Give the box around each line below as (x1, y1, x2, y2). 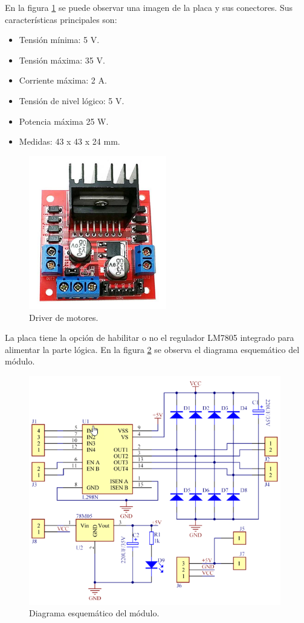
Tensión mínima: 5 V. (19, 33, 100, 46)
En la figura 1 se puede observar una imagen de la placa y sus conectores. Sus (5, 1, 293, 13)
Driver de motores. (29, 311, 99, 323)
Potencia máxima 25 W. (19, 114, 109, 127)
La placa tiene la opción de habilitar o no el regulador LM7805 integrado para (5, 331, 294, 344)
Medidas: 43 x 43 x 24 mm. (19, 135, 120, 148)
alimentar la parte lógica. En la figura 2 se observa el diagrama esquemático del (5, 343, 300, 355)
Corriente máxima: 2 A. (19, 74, 107, 87)
